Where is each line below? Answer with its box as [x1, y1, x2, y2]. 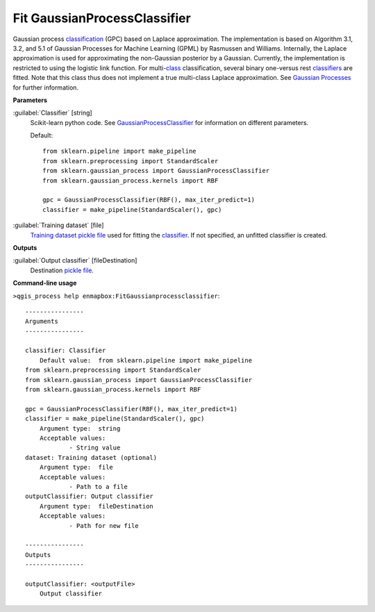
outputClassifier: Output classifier [25, 493, 154, 500]
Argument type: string [39, 424, 121, 432]
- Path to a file [69, 483, 128, 490]
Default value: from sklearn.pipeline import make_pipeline [39, 356, 253, 364]
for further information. [12, 83, 79, 92]
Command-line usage [12, 279, 77, 288]
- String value [69, 444, 121, 452]
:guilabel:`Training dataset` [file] [12, 221, 104, 229]
